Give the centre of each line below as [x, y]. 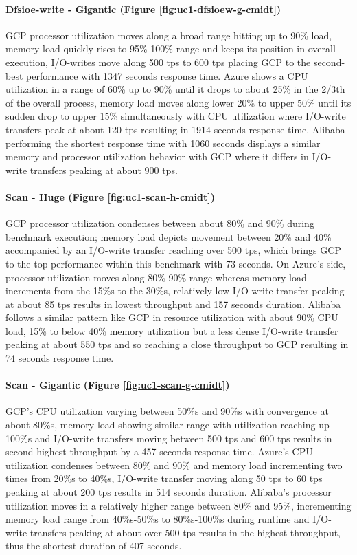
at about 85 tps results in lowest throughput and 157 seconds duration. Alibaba [173, 304]
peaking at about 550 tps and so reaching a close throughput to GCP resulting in [177, 344]
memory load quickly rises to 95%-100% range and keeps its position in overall [171, 48]
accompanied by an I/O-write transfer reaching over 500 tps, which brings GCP [173, 250]
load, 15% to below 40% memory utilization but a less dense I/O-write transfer [172, 330]
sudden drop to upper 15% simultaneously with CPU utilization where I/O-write [176, 116]
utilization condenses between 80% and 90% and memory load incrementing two [174, 465]
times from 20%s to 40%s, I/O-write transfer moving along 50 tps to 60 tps [164, 478]
